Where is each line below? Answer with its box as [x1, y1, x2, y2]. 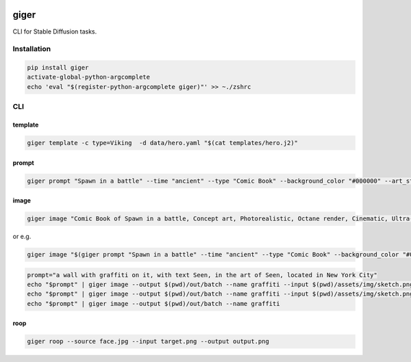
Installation [12, 44, 51, 54]
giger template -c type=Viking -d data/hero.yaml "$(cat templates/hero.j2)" [27, 139, 298, 146]
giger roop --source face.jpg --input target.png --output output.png [27, 337, 270, 346]
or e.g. [12, 233, 32, 241]
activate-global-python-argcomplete [27, 73, 151, 81]
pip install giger [27, 64, 89, 72]
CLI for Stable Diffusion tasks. [12, 27, 97, 36]
